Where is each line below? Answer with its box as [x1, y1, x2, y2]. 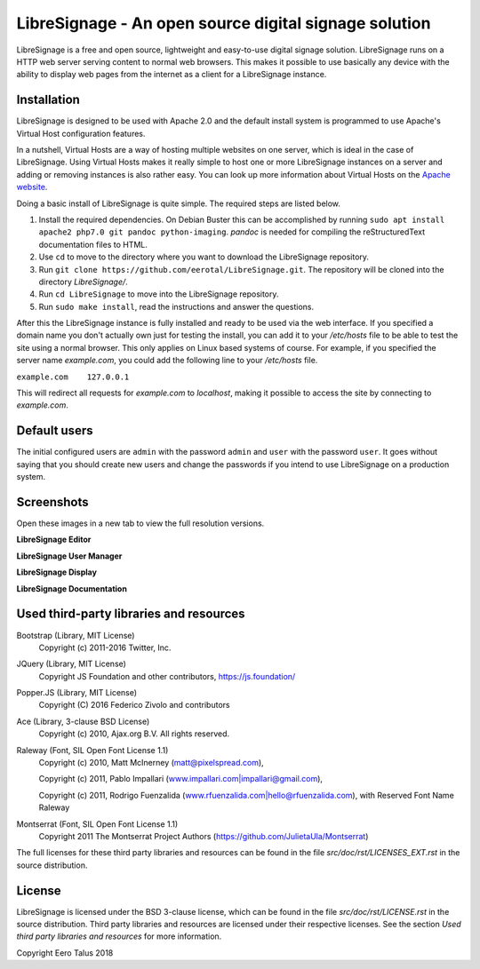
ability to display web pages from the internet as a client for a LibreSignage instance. [16, 69, 327, 80]
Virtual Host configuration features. [16, 128, 146, 139]
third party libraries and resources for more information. [16, 931, 222, 941]
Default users [16, 423, 93, 439]
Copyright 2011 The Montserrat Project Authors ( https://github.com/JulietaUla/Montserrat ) [38, 830, 369, 841]
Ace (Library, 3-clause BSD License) [16, 716, 150, 727]
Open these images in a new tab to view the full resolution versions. [16, 518, 265, 528]
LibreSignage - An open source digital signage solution [16, 13, 431, 33]
